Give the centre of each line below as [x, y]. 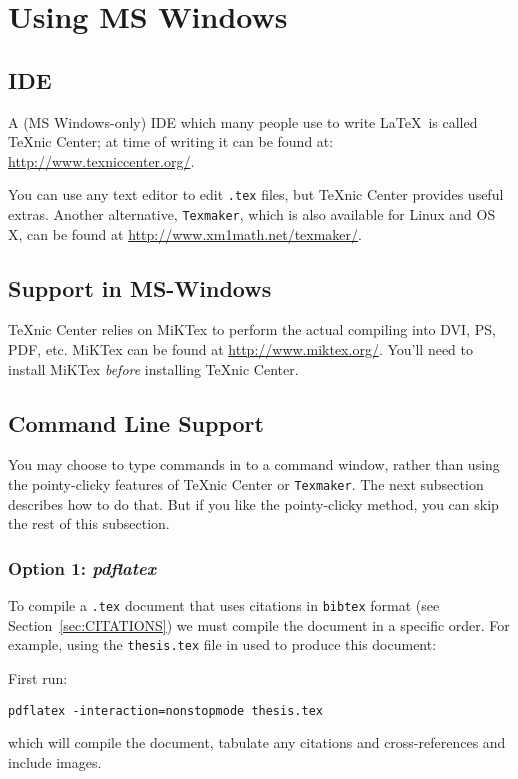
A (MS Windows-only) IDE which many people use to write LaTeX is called [243, 121]
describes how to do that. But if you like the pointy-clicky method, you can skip [253, 503]
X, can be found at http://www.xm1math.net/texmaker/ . [185, 233]
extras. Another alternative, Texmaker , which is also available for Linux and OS [252, 214]
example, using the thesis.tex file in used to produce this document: [222, 644]
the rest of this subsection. [89, 523]
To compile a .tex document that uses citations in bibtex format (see [224, 605]
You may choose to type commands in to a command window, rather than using [254, 464]
